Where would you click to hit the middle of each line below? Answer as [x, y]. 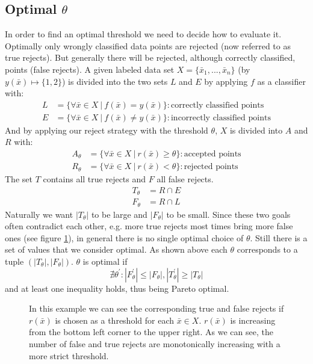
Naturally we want [39, 214]
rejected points [211, 167]
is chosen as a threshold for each [114, 320]
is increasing [253, 320]
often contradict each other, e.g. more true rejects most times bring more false [149, 226]
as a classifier [281, 81]
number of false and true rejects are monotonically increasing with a [155, 343]
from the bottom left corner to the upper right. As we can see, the [151, 332]
